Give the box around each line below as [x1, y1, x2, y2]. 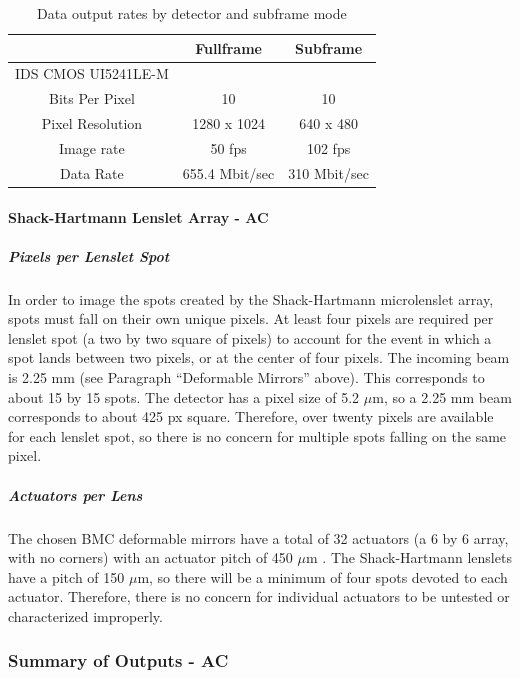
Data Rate [60, 162, 124, 183]
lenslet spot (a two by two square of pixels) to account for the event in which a [8, 327, 492, 348]
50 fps [210, 137, 247, 158]
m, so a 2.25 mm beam [372, 386, 512, 407]
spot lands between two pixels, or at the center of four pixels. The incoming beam [8, 347, 510, 368]
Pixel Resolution [41, 113, 143, 134]
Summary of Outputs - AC [8, 648, 229, 673]
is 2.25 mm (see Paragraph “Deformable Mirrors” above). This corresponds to [8, 367, 485, 388]
